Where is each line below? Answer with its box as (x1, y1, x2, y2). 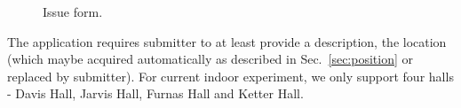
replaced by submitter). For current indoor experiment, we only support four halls (7, 66, 454, 85)
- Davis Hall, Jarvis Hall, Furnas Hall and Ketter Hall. (7, 84, 304, 103)
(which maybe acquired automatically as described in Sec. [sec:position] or (7, 50, 414, 68)
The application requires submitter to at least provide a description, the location (7, 32, 447, 50)
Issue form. (43, 3, 103, 20)
